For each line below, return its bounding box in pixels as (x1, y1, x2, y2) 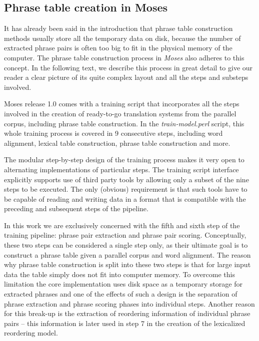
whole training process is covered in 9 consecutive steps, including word (4, 128, 223, 138)
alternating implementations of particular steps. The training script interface (4, 164, 239, 174)
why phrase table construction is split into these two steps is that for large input (4, 259, 251, 270)
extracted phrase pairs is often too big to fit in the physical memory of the (4, 42, 232, 53)
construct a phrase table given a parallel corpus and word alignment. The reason (4, 249, 251, 260)
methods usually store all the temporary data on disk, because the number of (4, 32, 241, 43)
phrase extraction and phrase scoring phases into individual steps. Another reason (4, 298, 255, 309)
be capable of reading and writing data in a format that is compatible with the (4, 193, 246, 204)
